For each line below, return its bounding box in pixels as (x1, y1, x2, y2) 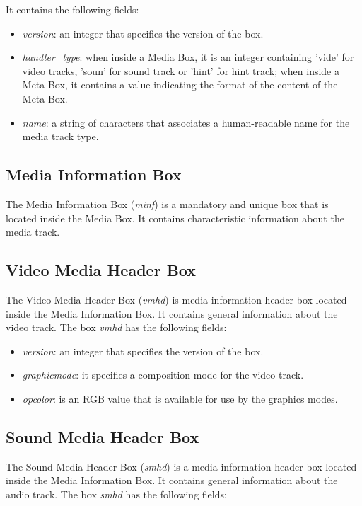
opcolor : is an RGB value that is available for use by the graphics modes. (22, 391, 338, 406)
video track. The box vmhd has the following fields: (6, 320, 227, 335)
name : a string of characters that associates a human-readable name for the (22, 115, 350, 130)
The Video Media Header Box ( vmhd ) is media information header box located (6, 292, 347, 306)
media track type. (22, 129, 99, 144)
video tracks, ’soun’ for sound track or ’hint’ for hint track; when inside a (22, 63, 339, 78)
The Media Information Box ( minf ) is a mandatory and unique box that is (6, 196, 329, 211)
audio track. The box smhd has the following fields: (6, 486, 227, 501)
